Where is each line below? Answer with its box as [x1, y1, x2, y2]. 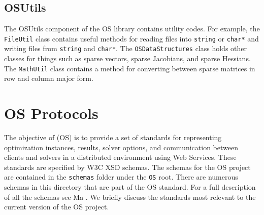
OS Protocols [4, 103, 98, 123]
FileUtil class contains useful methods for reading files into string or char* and [4, 33, 259, 44]
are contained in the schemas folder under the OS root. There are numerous [4, 171, 238, 182]
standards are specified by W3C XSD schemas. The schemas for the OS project [4, 161, 251, 172]
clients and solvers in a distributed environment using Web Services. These [4, 152, 237, 162]
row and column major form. [4, 73, 93, 83]
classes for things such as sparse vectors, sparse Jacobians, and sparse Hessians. [4, 53, 251, 64]
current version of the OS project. [4, 201, 109, 212]
